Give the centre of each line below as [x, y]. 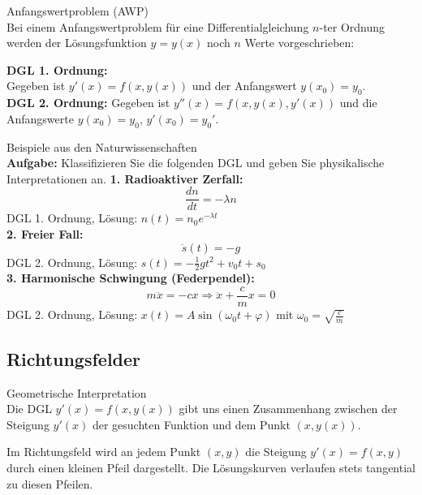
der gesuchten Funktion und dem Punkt [191, 424]
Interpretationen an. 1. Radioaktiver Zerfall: [125, 178]
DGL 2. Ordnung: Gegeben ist [88, 103]
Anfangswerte [40, 118]
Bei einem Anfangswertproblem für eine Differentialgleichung [158, 26]
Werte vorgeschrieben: [299, 43]
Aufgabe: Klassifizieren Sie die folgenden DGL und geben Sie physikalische [196, 163]
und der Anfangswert [244, 86]
